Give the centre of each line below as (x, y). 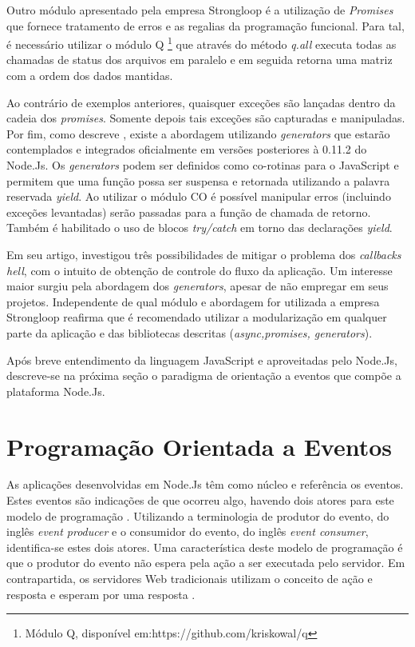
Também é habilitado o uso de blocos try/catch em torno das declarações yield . (200, 228)
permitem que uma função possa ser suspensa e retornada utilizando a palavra (198, 180)
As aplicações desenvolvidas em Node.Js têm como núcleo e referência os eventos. (205, 484)
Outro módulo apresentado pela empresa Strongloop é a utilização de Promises (200, 10)
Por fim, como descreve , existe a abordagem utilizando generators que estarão (198, 133)
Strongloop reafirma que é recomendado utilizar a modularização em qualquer (197, 317)
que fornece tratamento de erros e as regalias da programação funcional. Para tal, (206, 25)
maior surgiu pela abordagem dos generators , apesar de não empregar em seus (198, 286)
